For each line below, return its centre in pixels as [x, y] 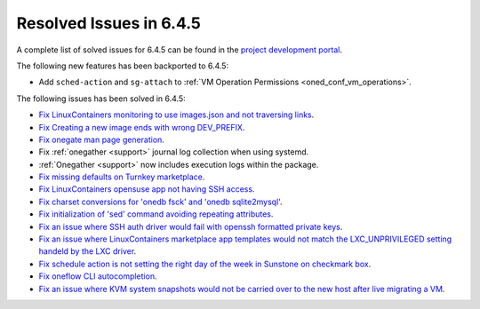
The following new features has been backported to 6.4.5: [123, 66]
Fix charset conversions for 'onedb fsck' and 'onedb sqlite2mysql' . [161, 202]
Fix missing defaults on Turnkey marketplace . [122, 177]
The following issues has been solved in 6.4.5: [101, 99]
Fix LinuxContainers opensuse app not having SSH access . [147, 189]
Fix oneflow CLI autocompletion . [98, 276]
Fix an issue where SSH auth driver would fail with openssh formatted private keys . [191, 226]
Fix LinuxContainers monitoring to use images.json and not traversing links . [176, 115]
